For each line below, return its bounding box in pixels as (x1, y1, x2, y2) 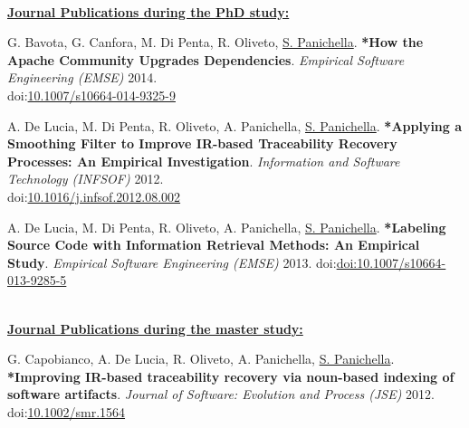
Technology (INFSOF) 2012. (7, 169, 164, 188)
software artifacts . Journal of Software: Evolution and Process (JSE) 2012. (7, 385, 435, 404)
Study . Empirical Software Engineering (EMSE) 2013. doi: (7, 252, 337, 271)
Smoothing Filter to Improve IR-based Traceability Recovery (7, 134, 397, 153)
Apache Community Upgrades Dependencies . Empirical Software (7, 50, 405, 69)
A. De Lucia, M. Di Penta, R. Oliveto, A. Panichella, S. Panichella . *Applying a (7, 116, 463, 135)
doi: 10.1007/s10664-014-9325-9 (7, 85, 176, 104)
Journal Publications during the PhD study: (7, 2, 290, 21)
